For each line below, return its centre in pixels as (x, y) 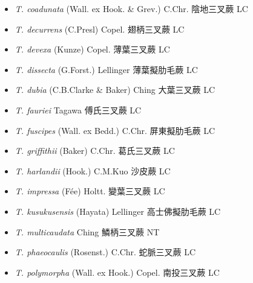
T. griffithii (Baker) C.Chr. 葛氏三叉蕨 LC (95, 151)
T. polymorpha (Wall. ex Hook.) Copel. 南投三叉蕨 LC (117, 272)
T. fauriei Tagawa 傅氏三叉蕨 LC (78, 110)
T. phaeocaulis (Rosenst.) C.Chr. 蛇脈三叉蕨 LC (105, 252)
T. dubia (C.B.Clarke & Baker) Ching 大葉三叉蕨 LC (115, 90)
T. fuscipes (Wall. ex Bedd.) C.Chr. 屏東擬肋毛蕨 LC (115, 130)
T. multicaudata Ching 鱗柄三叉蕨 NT (87, 231)
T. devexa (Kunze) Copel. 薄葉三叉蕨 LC (92, 49)
